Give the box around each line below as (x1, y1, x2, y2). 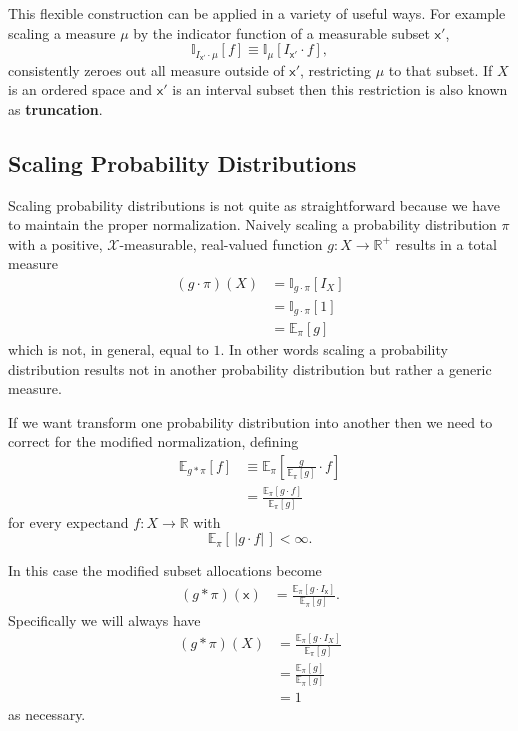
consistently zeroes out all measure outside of (8, 59, 285, 80)
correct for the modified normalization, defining (8, 431, 299, 452)
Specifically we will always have (8, 609, 201, 630)
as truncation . (8, 98, 103, 119)
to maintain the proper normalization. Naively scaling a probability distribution (8, 214, 497, 235)
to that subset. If (388, 59, 493, 80)
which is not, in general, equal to (8, 339, 209, 359)
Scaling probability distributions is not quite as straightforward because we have (8, 194, 500, 215)
